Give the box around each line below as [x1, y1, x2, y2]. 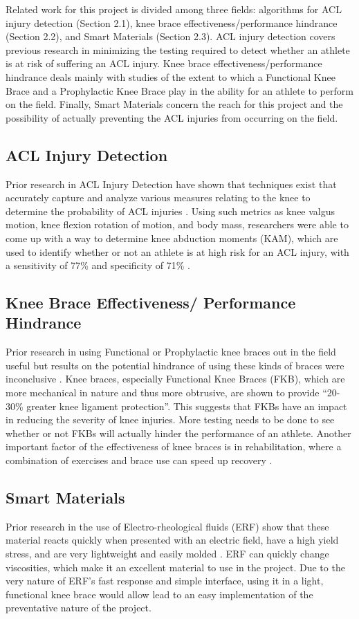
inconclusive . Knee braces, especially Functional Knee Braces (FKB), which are [6, 371, 345, 386]
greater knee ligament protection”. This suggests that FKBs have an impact [26, 398, 347, 413]
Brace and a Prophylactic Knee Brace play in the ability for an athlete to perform [6, 83, 353, 98]
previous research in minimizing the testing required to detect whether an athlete [6, 42, 350, 57]
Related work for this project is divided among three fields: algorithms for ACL [6, 2, 342, 16]
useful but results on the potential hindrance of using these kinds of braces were [6, 358, 344, 372]
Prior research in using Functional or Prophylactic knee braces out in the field [6, 344, 336, 359]
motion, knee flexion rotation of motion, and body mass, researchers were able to [6, 217, 349, 232]
